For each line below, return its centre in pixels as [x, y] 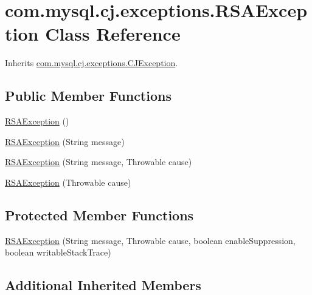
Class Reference [113, 34]
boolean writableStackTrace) [58, 252]
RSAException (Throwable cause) [68, 182]
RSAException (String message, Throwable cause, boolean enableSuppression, [150, 240]
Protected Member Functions [99, 215]
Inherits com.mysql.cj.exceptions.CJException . [92, 63]
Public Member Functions [88, 96]
